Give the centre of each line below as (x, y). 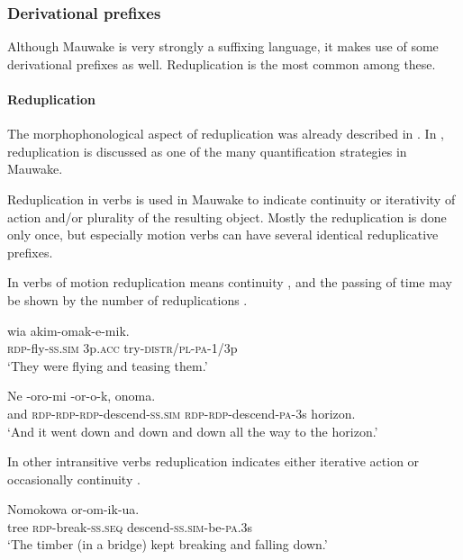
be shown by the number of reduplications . (127, 299)
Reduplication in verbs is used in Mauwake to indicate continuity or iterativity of (231, 199)
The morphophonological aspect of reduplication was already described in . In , (226, 134)
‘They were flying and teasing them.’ (108, 365)
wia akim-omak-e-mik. (68, 330)
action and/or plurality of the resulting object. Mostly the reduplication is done (227, 217)
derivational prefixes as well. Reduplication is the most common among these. (222, 63)
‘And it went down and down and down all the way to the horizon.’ (193, 431)
